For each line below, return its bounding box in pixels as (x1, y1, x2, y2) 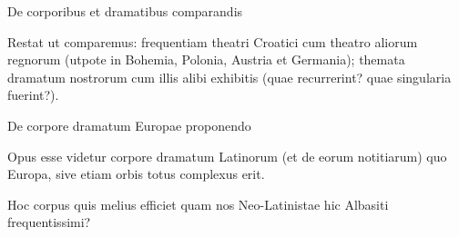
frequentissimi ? (7, 212, 91, 232)
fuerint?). (7, 85, 59, 104)
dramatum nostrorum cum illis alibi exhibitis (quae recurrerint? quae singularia (7, 67, 452, 86)
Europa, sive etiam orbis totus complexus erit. (7, 164, 265, 183)
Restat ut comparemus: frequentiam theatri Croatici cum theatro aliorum (7, 32, 418, 51)
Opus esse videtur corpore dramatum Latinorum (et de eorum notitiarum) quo (7, 146, 447, 165)
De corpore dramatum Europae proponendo (7, 115, 251, 134)
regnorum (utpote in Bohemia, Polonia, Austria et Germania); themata (7, 50, 405, 69)
